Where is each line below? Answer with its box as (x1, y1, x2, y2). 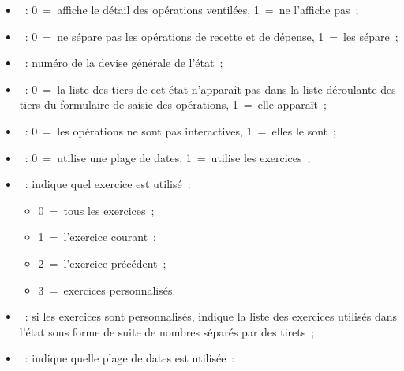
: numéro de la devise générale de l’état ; (24, 54, 223, 71)
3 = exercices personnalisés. (38, 281, 176, 298)
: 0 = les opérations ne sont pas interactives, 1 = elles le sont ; (24, 122, 336, 139)
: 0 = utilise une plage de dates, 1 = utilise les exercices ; (24, 149, 311, 165)
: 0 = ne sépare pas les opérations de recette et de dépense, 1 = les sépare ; (24, 28, 398, 44)
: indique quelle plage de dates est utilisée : (24, 350, 235, 366)
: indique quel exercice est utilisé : (24, 176, 191, 192)
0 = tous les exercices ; (38, 202, 155, 218)
